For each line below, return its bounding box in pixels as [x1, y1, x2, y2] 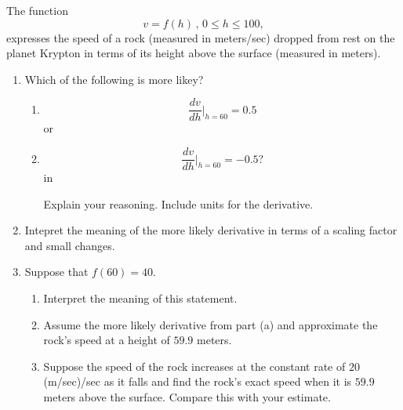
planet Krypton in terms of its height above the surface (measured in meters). [6, 45, 381, 61]
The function [6, 2, 68, 18]
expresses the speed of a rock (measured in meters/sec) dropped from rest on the [6, 29, 395, 45]
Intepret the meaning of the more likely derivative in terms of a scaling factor [24, 222, 398, 238]
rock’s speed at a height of [43, 332, 170, 348]
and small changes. [24, 237, 115, 253]
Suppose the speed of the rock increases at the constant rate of [43, 357, 346, 374]
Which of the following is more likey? [24, 71, 204, 87]
